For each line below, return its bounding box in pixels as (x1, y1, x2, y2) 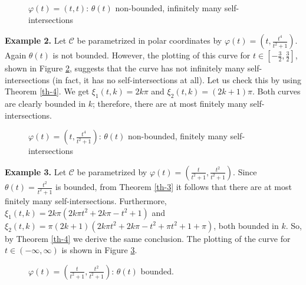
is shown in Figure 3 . (61, 244, 137, 256)
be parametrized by (77, 165, 147, 178)
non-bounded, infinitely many (115, 2, 222, 14)
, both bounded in (213, 219, 279, 231)
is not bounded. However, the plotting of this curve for (52, 49, 251, 61)
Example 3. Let (5, 165, 67, 178)
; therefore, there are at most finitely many (92, 97, 248, 110)
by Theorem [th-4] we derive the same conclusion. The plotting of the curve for (5, 232, 291, 244)
